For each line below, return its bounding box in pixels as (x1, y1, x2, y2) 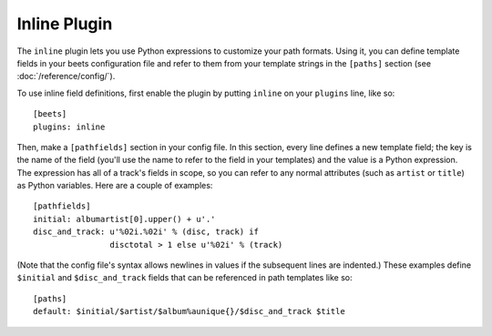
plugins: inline (33, 121, 106, 132)
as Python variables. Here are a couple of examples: (16, 180, 213, 191)
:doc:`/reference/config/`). (16, 71, 116, 82)
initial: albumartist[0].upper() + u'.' (33, 214, 216, 224)
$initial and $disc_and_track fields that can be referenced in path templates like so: (16, 272, 353, 283)
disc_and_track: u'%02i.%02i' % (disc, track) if (33, 227, 260, 237)
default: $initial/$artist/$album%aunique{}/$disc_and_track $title (33, 306, 345, 317)
